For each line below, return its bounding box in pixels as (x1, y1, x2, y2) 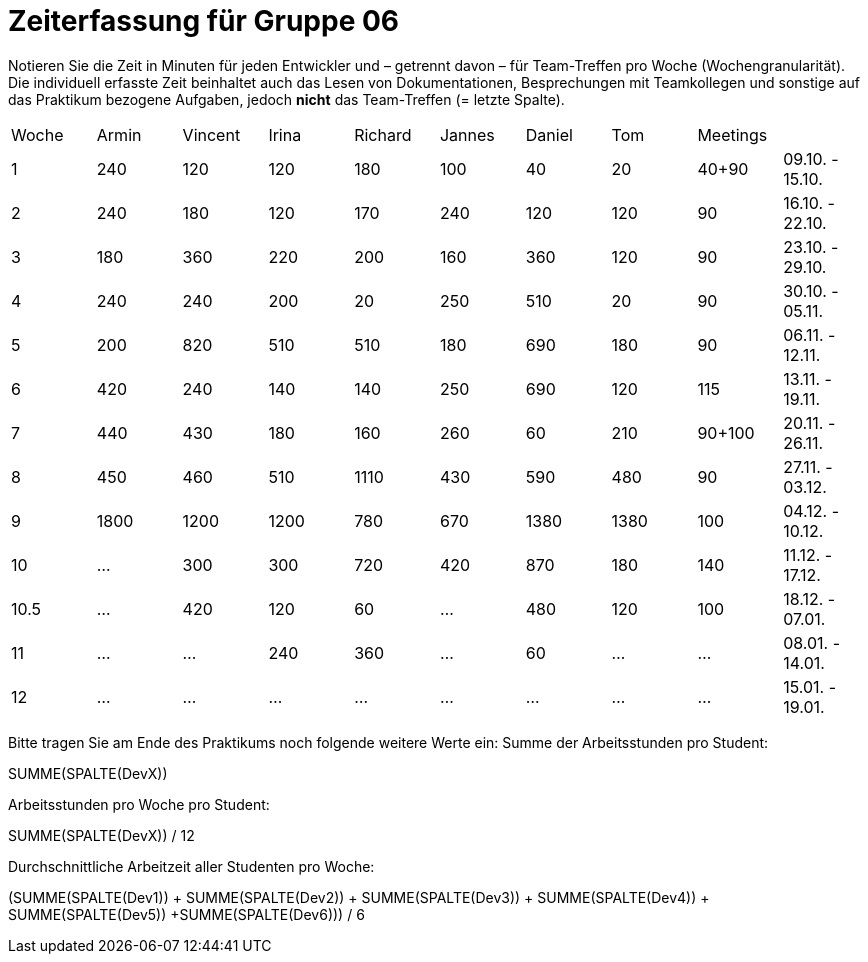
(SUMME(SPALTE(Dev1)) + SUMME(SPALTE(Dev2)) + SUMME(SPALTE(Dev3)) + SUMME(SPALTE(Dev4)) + (8, 888, 710, 906)
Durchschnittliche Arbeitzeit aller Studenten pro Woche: (8, 857, 375, 875)
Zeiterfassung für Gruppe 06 (8, 4, 400, 38)
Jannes (439, 124, 495, 145)
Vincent (182, 124, 241, 145)
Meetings (697, 124, 768, 145)
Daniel (525, 124, 573, 145)
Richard (354, 124, 412, 145)
